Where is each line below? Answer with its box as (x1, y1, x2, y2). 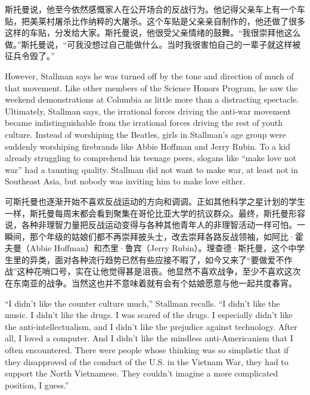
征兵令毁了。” (5, 50, 55, 62)
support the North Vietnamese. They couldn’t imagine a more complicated (5, 367, 278, 379)
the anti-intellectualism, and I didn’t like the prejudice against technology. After (5, 320, 297, 332)
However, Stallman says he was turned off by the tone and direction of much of (5, 69, 294, 82)
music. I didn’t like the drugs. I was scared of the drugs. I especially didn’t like (5, 308, 293, 321)
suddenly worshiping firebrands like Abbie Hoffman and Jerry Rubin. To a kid (5, 140, 290, 152)
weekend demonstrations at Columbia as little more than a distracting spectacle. (5, 93, 299, 106)
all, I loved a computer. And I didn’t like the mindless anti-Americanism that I (5, 332, 293, 344)
